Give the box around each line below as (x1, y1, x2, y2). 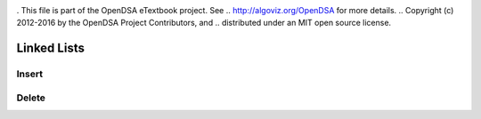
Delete (16, 91, 46, 104)
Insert (16, 67, 44, 80)
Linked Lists (16, 41, 85, 56)
